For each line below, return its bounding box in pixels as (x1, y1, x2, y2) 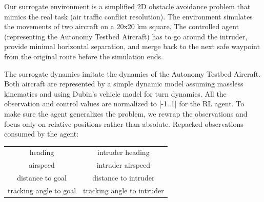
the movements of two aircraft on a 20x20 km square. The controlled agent (4, 21, 239, 32)
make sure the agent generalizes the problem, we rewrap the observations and (4, 108, 248, 119)
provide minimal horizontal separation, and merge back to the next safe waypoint (4, 41, 260, 52)
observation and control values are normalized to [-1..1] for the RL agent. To (4, 98, 245, 109)
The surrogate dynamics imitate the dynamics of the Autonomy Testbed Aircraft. (4, 68, 261, 79)
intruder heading (97, 147, 150, 158)
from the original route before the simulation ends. (4, 51, 163, 61)
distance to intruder (92, 172, 155, 183)
